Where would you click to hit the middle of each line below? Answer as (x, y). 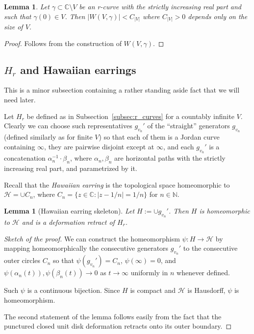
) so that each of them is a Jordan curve (159, 137)
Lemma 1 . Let (27, 6)
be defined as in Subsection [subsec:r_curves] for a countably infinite (130, 116)
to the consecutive (210, 248)
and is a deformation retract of (68, 222)
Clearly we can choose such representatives (68, 126)
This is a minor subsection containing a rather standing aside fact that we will (122, 90)
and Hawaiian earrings (78, 69)
